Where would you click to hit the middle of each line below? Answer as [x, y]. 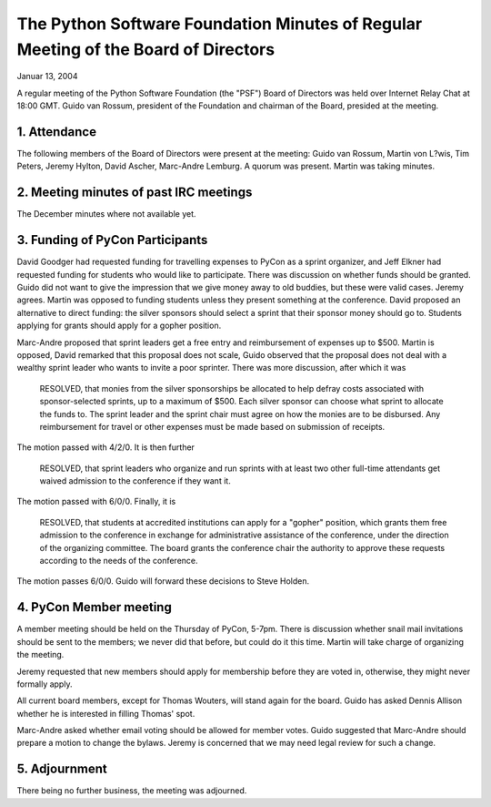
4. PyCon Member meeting [94, 607]
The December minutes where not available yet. [106, 214]
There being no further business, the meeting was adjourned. [132, 791]
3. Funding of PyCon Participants [112, 240]
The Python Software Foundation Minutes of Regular [220, 24]
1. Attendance [57, 132]
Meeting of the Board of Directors [146, 49]
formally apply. [45, 684]
